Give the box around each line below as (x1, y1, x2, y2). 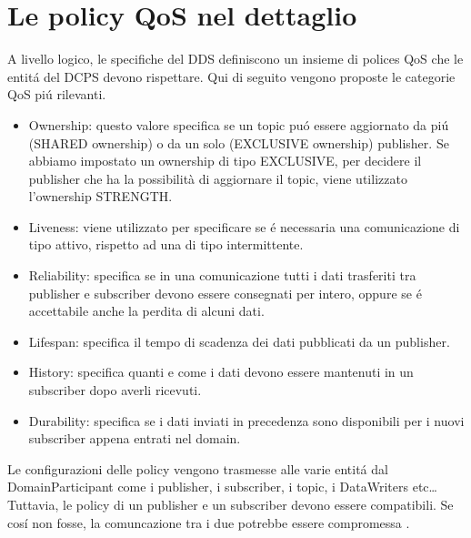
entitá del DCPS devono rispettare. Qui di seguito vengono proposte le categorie (7, 66, 456, 86)
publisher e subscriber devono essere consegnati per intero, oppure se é (28, 283, 422, 302)
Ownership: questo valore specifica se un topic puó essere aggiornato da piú (28, 115, 449, 134)
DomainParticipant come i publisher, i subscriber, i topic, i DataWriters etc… (7, 477, 437, 496)
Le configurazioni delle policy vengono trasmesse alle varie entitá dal (7, 459, 388, 478)
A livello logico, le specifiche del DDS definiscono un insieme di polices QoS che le (7, 49, 464, 68)
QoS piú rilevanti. (7, 85, 106, 104)
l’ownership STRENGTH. (28, 187, 173, 206)
